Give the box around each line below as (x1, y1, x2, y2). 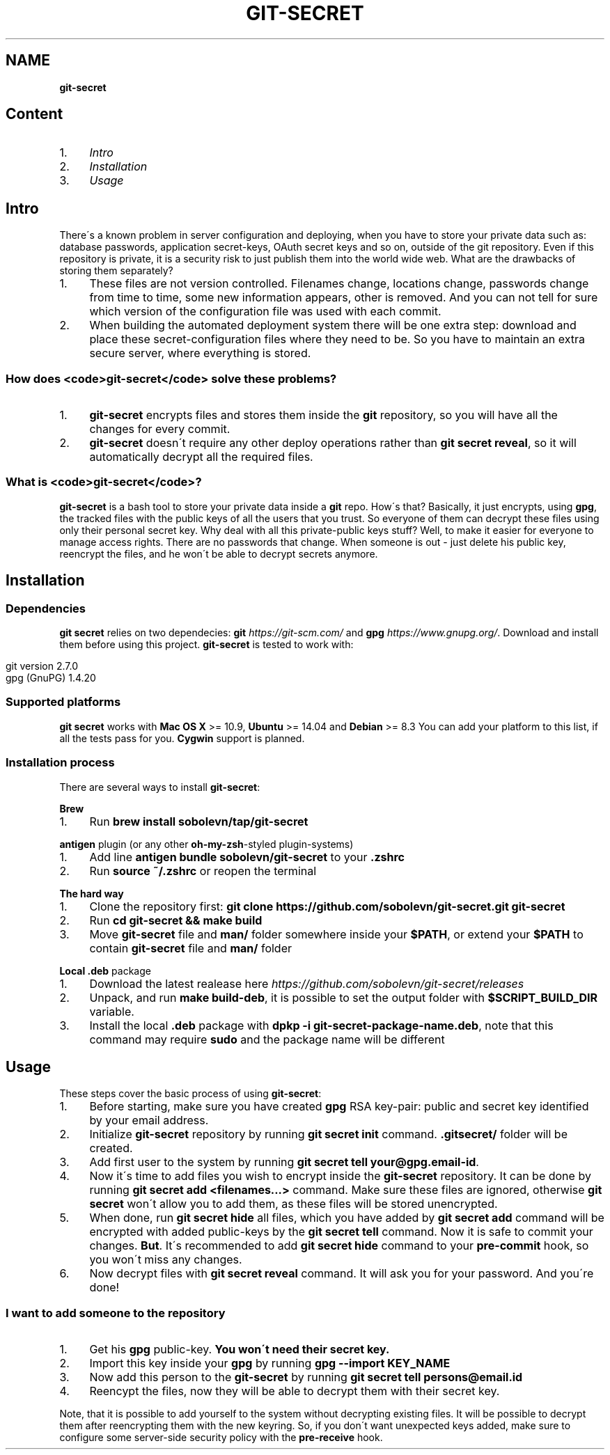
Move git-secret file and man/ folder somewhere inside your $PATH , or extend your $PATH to (89, 927, 584, 941)
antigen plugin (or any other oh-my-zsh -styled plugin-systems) (59, 837, 354, 850)
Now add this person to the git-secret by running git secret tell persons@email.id (89, 1370, 523, 1385)
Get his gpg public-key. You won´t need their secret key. (89, 1342, 390, 1357)
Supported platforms (6, 695, 121, 709)
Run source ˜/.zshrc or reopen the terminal (89, 863, 317, 878)
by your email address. (89, 1113, 209, 1128)
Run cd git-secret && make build (89, 913, 263, 927)
